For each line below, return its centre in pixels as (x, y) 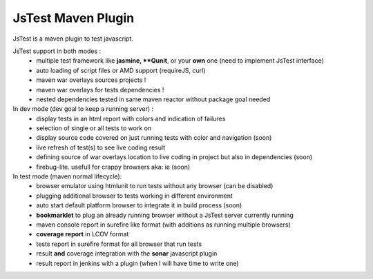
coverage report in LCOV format (83, 234)
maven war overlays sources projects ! (91, 80)
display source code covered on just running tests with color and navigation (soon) (154, 138)
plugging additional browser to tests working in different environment (134, 196)
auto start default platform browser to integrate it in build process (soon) (139, 205)
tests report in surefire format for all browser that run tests (119, 244)
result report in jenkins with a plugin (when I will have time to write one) (137, 263)
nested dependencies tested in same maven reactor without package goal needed (153, 99)
